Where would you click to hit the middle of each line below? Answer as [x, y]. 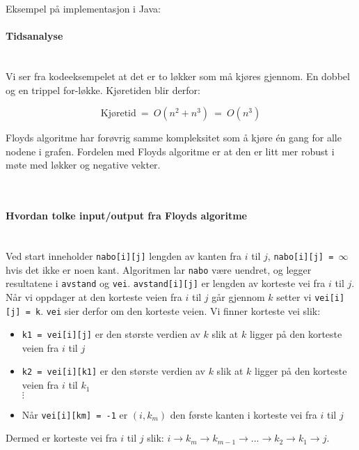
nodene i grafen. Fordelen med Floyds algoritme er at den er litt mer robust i [170, 151]
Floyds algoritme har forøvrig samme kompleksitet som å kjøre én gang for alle [174, 138]
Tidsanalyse [34, 36]
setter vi [294, 296]
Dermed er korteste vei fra [62, 438]
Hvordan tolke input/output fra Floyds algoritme [127, 216]
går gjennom [238, 296]
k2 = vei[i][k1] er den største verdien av [113, 371]
